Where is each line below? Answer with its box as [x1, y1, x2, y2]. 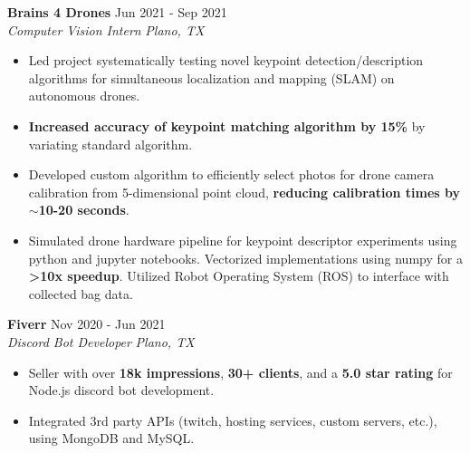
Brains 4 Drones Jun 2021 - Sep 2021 [7, 3, 227, 21]
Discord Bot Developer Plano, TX [7, 332, 195, 351]
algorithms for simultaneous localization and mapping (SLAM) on [28, 68, 395, 87]
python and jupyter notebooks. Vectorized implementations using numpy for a [28, 248, 463, 267]
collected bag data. [28, 284, 133, 303]
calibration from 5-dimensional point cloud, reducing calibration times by [28, 182, 461, 201]
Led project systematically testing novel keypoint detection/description [28, 51, 424, 70]
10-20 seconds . [38, 200, 129, 219]
